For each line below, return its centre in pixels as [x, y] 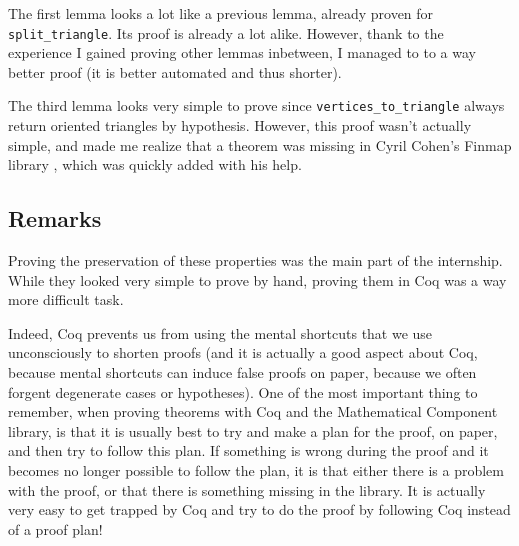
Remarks [55, 218]
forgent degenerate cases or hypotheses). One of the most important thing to [243, 391]
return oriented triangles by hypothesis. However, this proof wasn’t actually [240, 125]
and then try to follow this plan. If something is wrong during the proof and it [248, 450]
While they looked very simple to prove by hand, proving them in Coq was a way [257, 279]
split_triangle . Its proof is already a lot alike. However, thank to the [226, 32]
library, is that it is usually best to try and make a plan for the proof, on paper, [253, 430]
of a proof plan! [55, 528]
